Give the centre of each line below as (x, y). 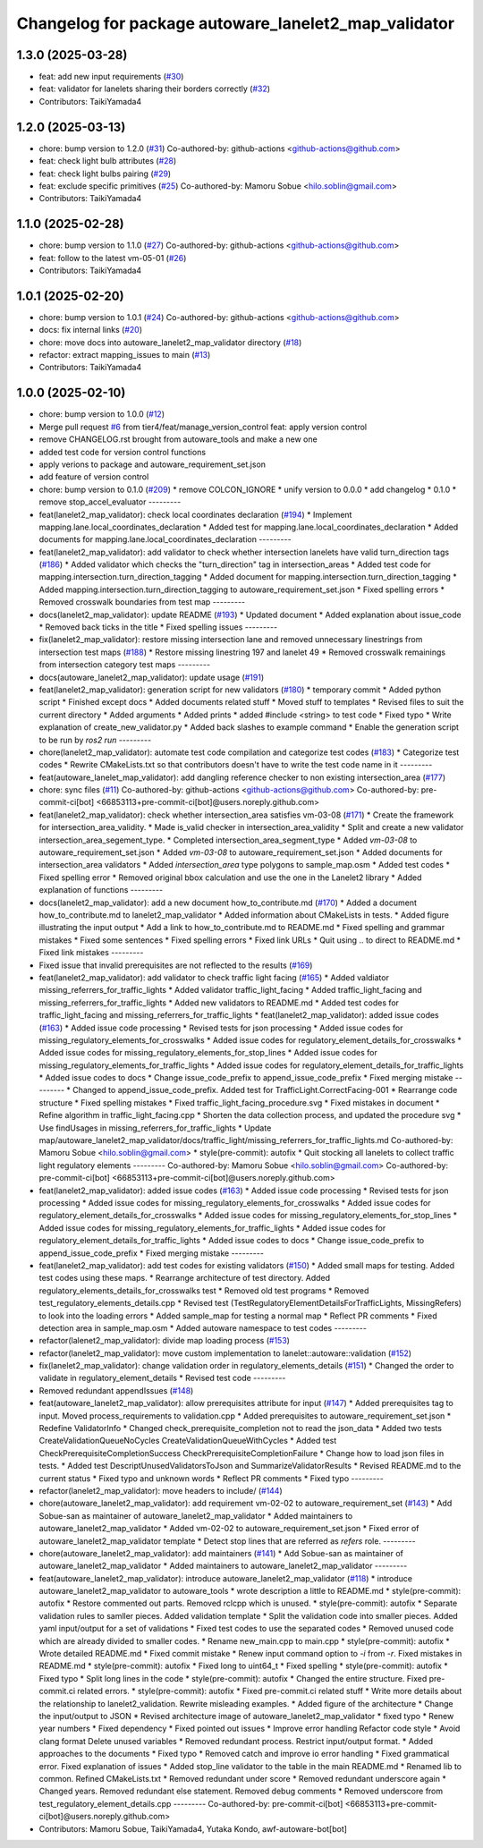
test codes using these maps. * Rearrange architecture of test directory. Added (185, 1278)
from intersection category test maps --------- (124, 665)
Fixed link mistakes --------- (91, 953)
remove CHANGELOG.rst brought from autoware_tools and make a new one (178, 439)
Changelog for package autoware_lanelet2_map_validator (236, 23)
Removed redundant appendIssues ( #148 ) (116, 1390)
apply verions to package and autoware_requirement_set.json (153, 464)
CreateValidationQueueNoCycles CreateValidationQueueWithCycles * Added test (188, 1441)
